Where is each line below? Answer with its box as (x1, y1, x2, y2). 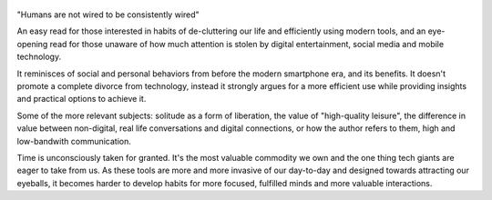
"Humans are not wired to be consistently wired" (16, 9, 200, 20)
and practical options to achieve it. (16, 94, 147, 105)
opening (16, 38, 48, 49)
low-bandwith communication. (16, 135, 132, 146)
